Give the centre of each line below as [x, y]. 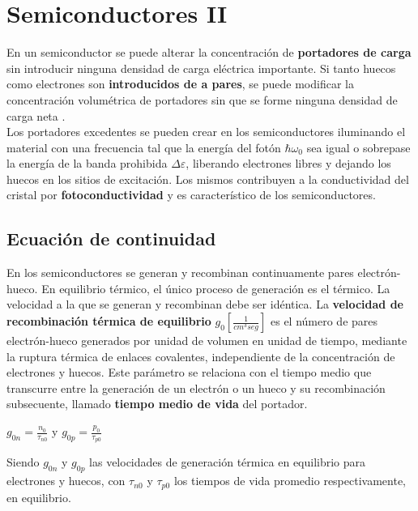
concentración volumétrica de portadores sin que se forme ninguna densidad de [202, 99]
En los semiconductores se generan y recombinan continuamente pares [180, 273]
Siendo [23, 462]
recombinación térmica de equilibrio [109, 321]
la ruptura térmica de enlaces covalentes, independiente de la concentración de [201, 356]
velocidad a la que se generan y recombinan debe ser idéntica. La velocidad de [205, 304]
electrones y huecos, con [66, 481]
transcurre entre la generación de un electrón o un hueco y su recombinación [196, 388]
